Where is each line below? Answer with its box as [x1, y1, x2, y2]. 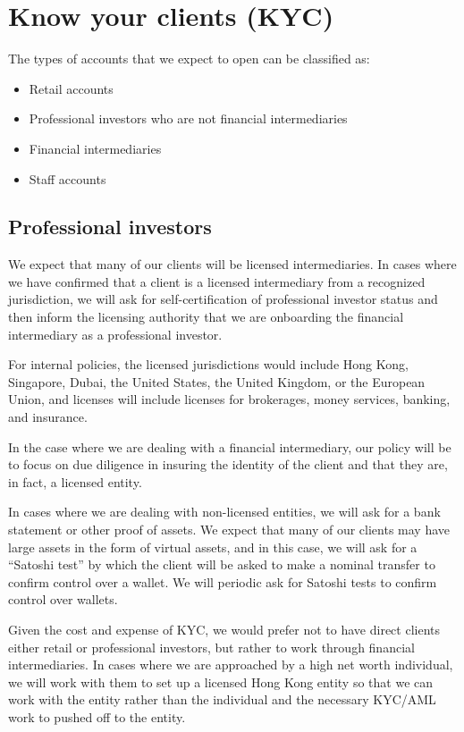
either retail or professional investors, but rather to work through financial [8, 637, 415, 656]
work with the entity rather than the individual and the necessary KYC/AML [8, 690, 436, 709]
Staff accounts [29, 169, 106, 188]
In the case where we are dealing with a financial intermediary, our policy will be [8, 437, 451, 456]
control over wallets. [8, 590, 118, 609]
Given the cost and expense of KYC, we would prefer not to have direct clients [8, 619, 441, 638]
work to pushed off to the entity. [8, 707, 186, 726]
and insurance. [8, 408, 88, 426]
